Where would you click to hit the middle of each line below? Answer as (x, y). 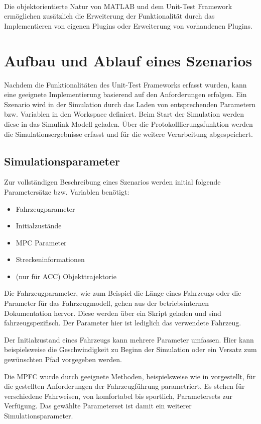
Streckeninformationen (50, 259)
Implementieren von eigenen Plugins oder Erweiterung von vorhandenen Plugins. (128, 25)
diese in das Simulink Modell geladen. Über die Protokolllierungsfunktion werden (128, 123)
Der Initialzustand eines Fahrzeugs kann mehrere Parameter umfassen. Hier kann (129, 339)
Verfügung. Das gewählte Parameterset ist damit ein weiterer (98, 406)
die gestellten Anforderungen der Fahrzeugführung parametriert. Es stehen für (124, 386)
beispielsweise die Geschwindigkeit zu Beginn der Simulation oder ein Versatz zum (130, 349)
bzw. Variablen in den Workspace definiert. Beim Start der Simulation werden (124, 114)
